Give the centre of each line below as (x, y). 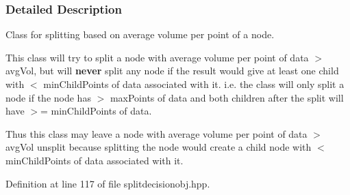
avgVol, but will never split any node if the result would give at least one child (172, 71)
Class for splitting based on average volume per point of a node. (140, 34)
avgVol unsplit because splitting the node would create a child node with (159, 147)
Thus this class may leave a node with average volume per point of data (157, 133)
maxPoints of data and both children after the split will (227, 97)
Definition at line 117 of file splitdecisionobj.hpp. (108, 183)
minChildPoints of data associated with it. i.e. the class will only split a (194, 84)
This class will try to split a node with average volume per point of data (157, 57)
